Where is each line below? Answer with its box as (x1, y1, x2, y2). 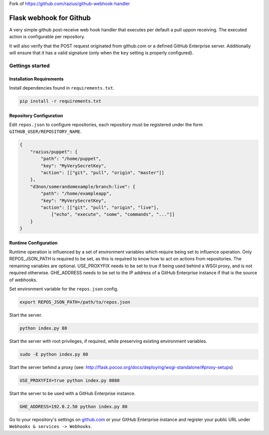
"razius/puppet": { (30, 149, 78, 154)
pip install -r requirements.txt (19, 99, 102, 104)
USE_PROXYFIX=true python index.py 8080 (19, 377, 120, 383)
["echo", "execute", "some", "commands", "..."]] (51, 212, 175, 217)
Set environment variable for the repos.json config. (9, 286, 119, 292)
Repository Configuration (9, 112, 63, 118)
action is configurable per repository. (9, 34, 85, 40)
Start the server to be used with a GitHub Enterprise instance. (9, 390, 135, 396)
